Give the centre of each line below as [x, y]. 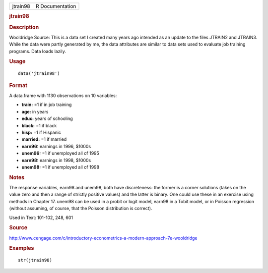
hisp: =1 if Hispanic [41, 132]
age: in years [35, 111]
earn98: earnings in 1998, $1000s [56, 160]
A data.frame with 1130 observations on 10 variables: [63, 96]
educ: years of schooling [47, 118]
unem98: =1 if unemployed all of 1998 [60, 167]
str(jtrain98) [35, 260]
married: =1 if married [44, 139]
